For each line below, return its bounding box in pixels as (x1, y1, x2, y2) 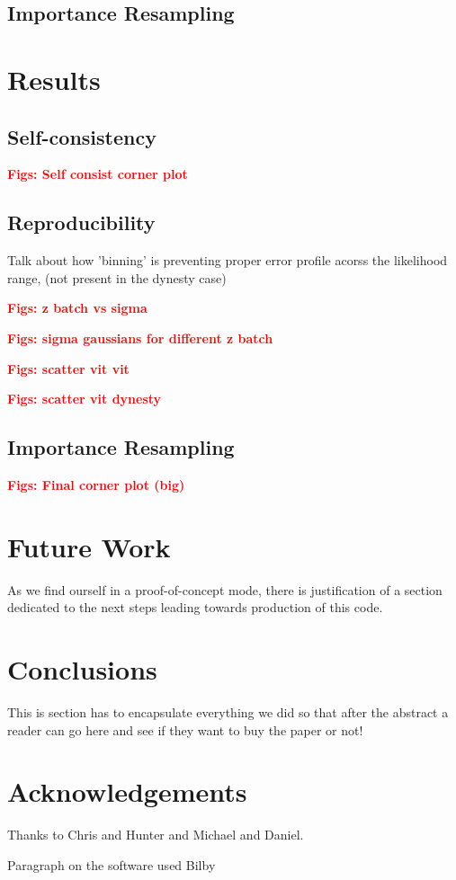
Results (7, 60, 101, 97)
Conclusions (7, 651, 157, 688)
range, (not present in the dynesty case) (7, 268, 227, 287)
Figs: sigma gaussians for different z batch (7, 328, 273, 347)
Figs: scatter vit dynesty (7, 389, 162, 408)
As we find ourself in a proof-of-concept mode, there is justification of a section (7, 580, 443, 599)
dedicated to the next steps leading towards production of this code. (7, 598, 383, 617)
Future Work (7, 528, 171, 564)
